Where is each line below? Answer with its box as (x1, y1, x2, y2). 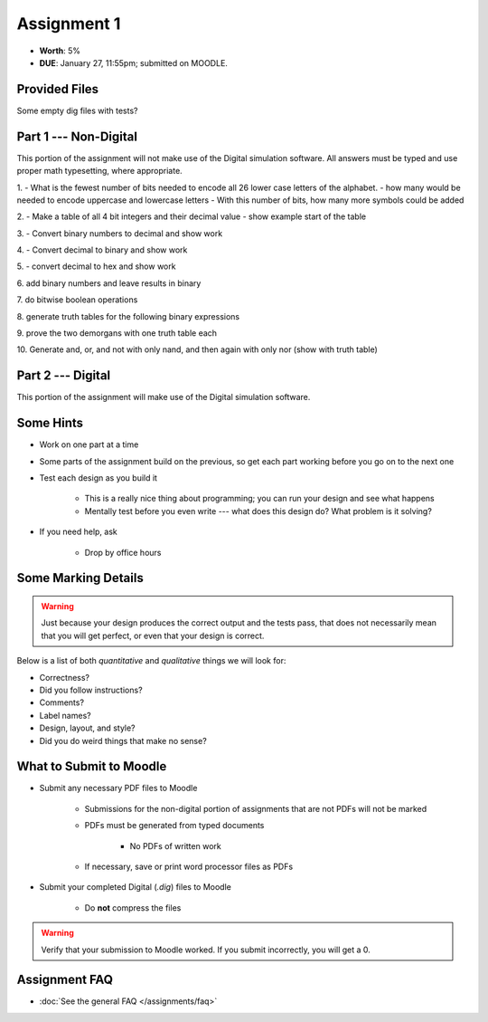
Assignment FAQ (16, 972, 113, 988)
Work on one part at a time (39, 439, 139, 450)
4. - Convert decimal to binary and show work (16, 244, 188, 255)
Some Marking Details (16, 570, 144, 586)
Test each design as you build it (39, 473, 158, 483)
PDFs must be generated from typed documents (84, 820, 265, 831)
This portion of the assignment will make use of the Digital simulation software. (16, 392, 311, 403)
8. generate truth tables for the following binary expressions (16, 310, 240, 321)
